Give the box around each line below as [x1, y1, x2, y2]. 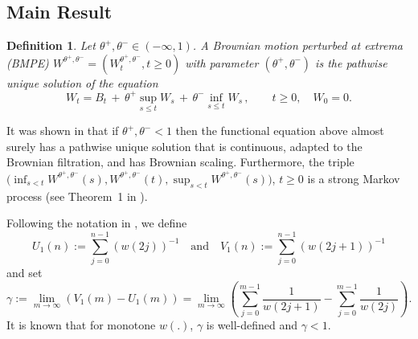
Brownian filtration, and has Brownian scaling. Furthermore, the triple [6, 153, 354, 170]
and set [6, 264, 43, 281]
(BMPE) [6, 54, 49, 71]
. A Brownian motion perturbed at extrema [192, 37, 403, 54]
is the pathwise [315, 54, 387, 71]
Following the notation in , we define [6, 214, 187, 231]
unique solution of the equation [6, 74, 158, 91]
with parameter [185, 54, 259, 71]
